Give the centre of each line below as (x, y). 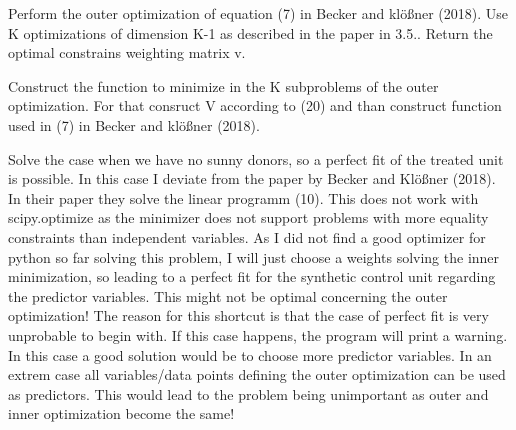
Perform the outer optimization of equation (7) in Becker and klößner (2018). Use (258, 13)
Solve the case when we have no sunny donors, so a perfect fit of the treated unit (256, 158)
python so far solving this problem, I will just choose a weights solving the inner (254, 256)
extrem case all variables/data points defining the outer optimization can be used (257, 374)
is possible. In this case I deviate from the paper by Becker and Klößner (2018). (252, 178)
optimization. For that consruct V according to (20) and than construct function (255, 105)
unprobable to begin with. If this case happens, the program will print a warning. (258, 334)
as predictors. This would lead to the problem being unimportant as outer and (248, 393)
